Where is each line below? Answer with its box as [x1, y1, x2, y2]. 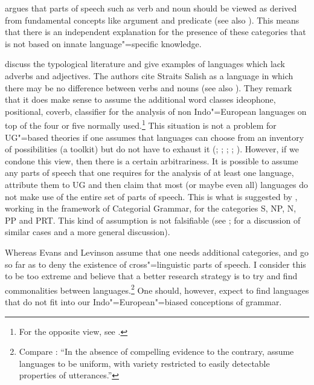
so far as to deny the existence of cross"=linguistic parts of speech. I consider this [5, 257, 306, 270]
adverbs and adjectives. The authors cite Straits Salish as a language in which [5, 69, 293, 82]
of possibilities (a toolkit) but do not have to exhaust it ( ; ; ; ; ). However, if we [5, 143, 299, 155]
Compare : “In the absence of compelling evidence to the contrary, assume [19, 345, 294, 358]
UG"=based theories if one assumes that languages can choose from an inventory [5, 131, 304, 143]
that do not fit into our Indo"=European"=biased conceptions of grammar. [5, 295, 282, 308]
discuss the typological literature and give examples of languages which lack [5, 57, 286, 70]
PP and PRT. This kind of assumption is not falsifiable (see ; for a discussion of [5, 213, 301, 226]
